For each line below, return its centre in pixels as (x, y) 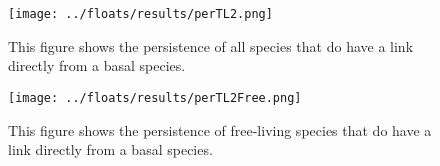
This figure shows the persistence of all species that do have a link (211, 45)
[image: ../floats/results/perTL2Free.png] (155, 97)
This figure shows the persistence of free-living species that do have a (220, 129)
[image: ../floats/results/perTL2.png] (140, 14)
